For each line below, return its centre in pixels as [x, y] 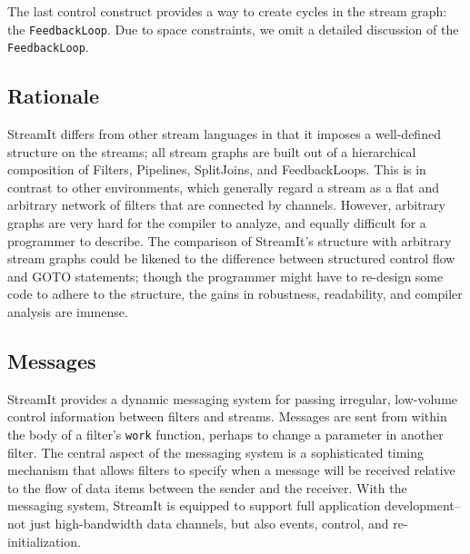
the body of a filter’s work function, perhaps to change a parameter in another [225, 435]
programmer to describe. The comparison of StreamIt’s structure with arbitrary [230, 240]
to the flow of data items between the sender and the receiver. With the [207, 487]
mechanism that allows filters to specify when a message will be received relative [231, 470]
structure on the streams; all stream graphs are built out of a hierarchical [212, 151]
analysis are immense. [68, 312]
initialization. [44, 541]
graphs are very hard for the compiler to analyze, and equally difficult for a [217, 223]
